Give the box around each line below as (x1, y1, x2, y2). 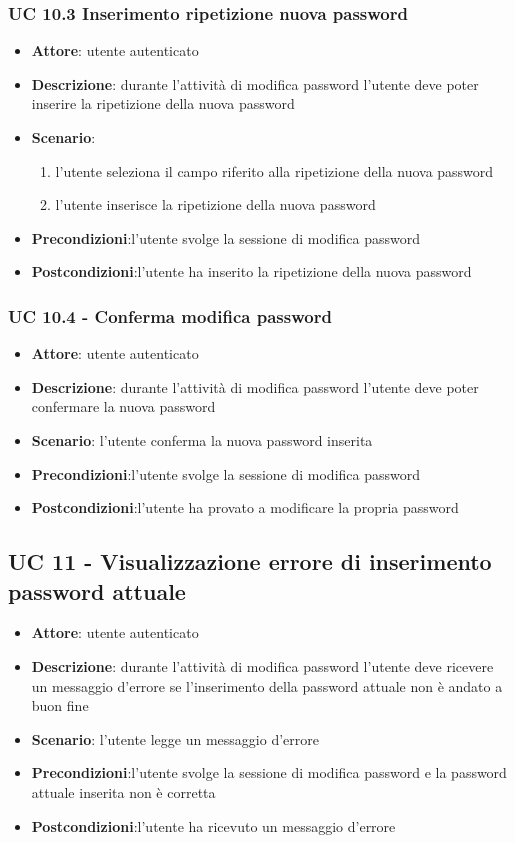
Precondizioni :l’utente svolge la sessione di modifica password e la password (31, 762, 507, 783)
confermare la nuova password (31, 396, 216, 417)
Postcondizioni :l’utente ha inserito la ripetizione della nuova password (31, 261, 472, 282)
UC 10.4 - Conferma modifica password (8, 303, 332, 328)
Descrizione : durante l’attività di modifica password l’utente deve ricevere (31, 655, 494, 676)
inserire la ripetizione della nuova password (31, 93, 295, 114)
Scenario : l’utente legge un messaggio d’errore (31, 728, 319, 749)
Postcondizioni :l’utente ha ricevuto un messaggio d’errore (31, 815, 396, 836)
